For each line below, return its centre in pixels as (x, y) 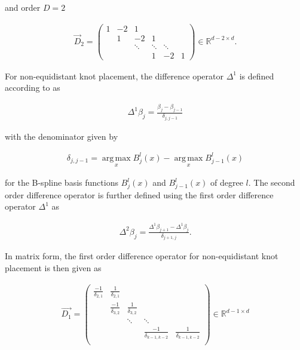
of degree (227, 182)
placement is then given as (53, 267)
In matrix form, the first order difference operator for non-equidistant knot (142, 256)
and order (23, 7)
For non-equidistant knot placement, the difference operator (114, 76)
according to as (33, 87)
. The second (272, 182)
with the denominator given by (62, 136)
